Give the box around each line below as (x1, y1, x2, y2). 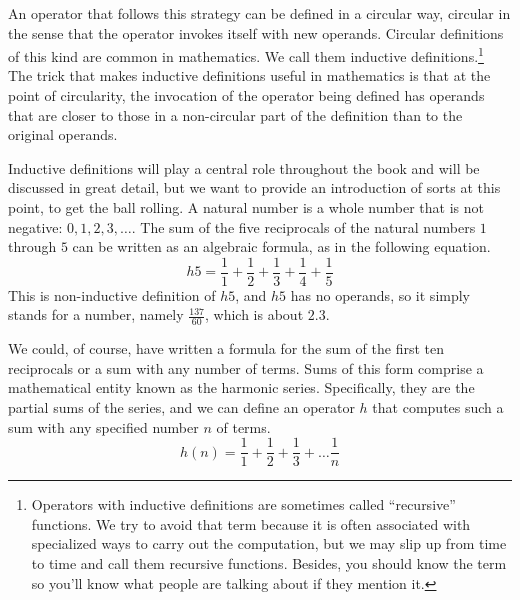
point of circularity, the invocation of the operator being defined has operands (8, 85, 485, 106)
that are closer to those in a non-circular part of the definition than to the (8, 104, 463, 125)
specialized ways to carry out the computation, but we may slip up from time (31, 533, 507, 554)
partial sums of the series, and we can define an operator (8, 397, 355, 418)
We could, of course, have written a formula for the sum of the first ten (8, 338, 444, 359)
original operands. (8, 124, 118, 145)
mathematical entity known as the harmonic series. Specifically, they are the (8, 377, 475, 398)
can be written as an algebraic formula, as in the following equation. (72, 236, 491, 257)
